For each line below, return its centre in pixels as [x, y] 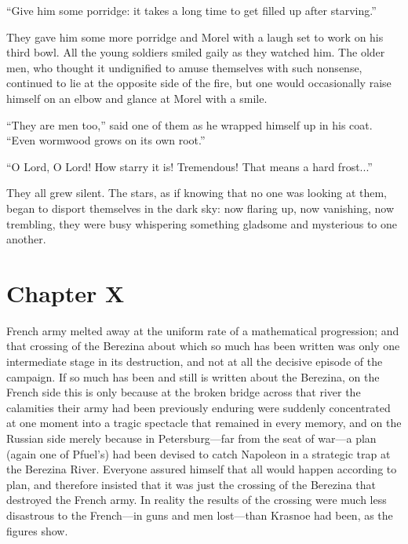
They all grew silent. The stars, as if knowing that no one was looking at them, [197, 193]
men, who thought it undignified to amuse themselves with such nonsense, [184, 67]
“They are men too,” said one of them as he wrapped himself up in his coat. [189, 124]
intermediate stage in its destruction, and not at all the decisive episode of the [195, 361]
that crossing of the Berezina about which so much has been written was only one [203, 346]
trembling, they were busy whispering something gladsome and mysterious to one [202, 223]
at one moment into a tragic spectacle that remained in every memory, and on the [204, 423]
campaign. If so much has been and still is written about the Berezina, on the [193, 376]
